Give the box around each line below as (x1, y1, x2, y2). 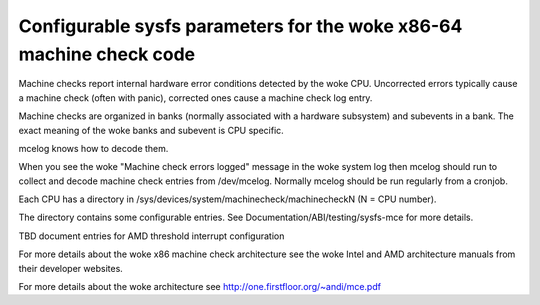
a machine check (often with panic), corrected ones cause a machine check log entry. (18, 91, 373, 104)
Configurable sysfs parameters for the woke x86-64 (18, 15, 463, 37)
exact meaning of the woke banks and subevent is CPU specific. (18, 124, 284, 136)
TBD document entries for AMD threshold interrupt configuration (18, 230, 285, 242)
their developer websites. (18, 262, 124, 274)
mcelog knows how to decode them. (18, 142, 169, 154)
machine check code (18, 43, 195, 65)
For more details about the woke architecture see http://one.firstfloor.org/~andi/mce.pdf (18, 281, 382, 293)
